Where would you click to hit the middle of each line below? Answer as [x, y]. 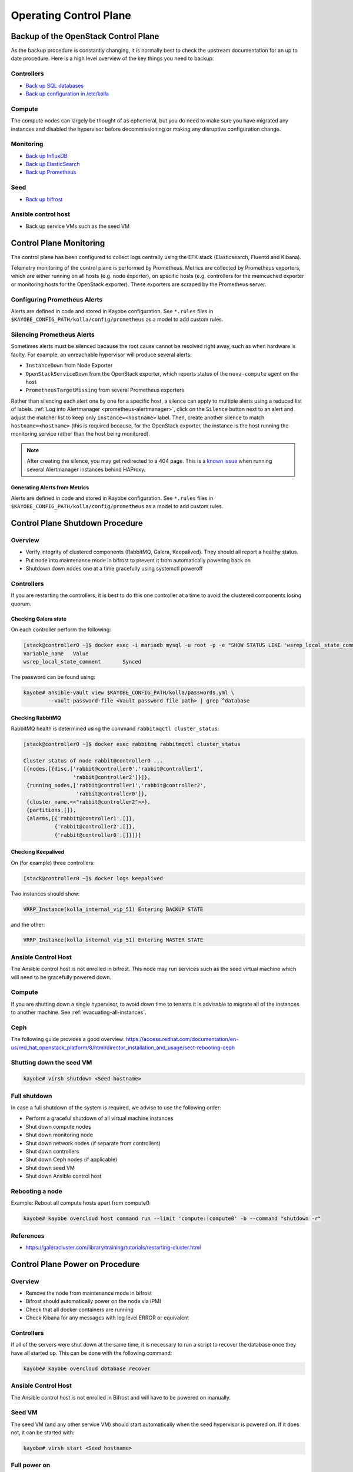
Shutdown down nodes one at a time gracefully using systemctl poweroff [114, 569]
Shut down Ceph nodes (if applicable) [71, 1159]
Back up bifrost [44, 199]
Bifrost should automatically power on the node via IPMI [93, 1301]
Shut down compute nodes [58, 1126]
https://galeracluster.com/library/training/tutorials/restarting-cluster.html [113, 1247]
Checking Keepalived [38, 852]
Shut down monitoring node [59, 1135]
